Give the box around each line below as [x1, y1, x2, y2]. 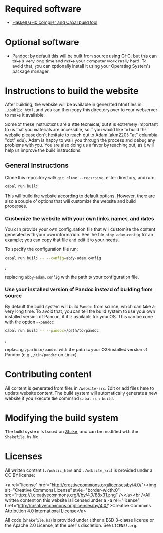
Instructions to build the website [5, 85, 139, 97]
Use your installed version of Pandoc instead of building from [5, 286, 153, 293]
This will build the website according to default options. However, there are [5, 193, 155, 199]
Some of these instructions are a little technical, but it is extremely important [5, 121, 158, 127]
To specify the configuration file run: [5, 246, 78, 252]
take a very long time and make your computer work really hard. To [12, 58, 147, 64]
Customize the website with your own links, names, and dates [5, 215, 154, 222]
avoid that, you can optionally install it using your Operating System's [12, 63, 151, 69]
